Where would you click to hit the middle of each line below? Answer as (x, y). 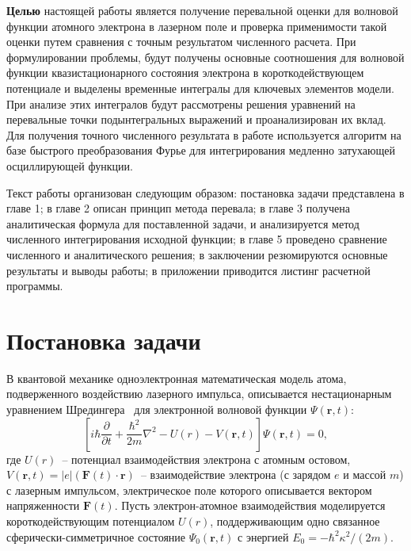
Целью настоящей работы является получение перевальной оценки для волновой (202, 10)
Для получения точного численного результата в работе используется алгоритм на (204, 134)
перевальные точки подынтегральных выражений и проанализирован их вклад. (196, 119)
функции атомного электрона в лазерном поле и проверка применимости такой (197, 26)
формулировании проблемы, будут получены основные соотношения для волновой (205, 57)
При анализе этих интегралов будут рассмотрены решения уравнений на (181, 103)
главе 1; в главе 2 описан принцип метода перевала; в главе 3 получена (178, 208)
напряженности (43, 505)
